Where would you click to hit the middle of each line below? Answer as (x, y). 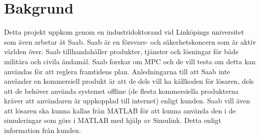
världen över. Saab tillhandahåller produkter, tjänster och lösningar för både (121, 51)
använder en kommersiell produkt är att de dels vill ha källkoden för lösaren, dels (129, 81)
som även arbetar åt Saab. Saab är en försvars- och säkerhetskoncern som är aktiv (130, 41)
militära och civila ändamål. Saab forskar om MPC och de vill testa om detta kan (130, 61)
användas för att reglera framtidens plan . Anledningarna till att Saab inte (117, 71)
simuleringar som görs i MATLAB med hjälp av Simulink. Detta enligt (113, 120)
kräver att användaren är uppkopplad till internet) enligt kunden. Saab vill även (127, 101)
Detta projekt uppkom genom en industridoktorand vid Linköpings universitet (124, 32)
